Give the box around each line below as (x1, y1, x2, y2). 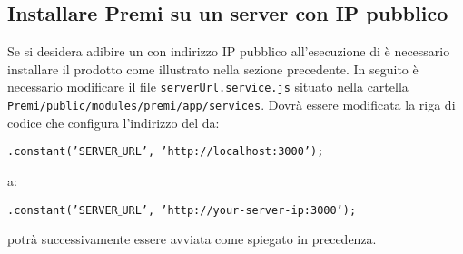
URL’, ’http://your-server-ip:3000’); (122, 203, 357, 217)
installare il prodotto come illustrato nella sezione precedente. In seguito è (7, 59, 419, 78)
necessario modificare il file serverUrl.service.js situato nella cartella (7, 77, 409, 96)
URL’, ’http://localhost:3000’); (122, 145, 324, 159)
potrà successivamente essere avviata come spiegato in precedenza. (7, 230, 377, 249)
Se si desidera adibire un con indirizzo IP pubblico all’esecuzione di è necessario (7, 42, 450, 61)
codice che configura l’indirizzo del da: (7, 112, 220, 132)
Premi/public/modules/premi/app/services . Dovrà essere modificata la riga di (7, 95, 456, 114)
